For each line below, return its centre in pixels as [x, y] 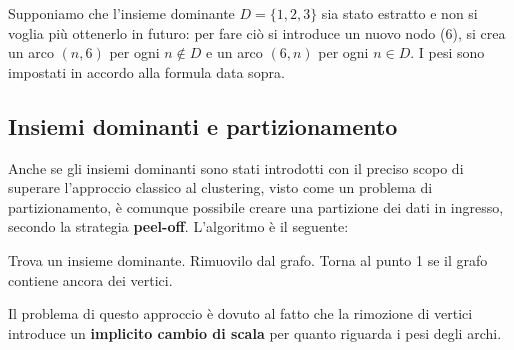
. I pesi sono [447, 52]
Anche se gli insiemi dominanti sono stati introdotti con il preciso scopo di [236, 167]
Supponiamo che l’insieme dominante [121, 13]
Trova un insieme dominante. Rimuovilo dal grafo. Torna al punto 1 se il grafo [248, 259]
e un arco [234, 52]
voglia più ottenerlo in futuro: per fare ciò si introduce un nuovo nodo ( [227, 32]
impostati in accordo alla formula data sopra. [146, 71]
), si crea [479, 32]
